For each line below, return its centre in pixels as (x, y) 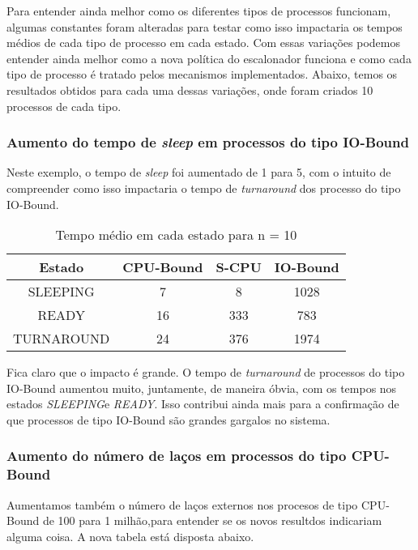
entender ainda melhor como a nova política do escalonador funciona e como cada (209, 58)
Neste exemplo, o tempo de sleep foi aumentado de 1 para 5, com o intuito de (199, 172)
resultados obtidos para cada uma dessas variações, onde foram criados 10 (190, 90)
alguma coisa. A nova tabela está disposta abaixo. (130, 536)
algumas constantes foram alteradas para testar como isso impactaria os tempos (205, 26)
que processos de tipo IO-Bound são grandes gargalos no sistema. (168, 419)
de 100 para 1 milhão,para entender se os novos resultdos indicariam (212, 520)
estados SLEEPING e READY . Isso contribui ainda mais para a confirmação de (203, 404)
